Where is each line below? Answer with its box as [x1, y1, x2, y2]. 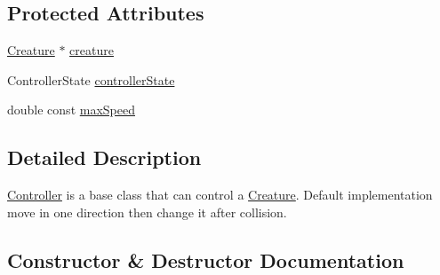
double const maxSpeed [7, 100, 135, 119]
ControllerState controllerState [7, 70, 175, 89]
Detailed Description [7, 144, 202, 171]
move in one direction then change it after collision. [7, 202, 287, 221]
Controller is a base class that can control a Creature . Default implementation [7, 185, 433, 204]
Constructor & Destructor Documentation [7, 246, 404, 273]
